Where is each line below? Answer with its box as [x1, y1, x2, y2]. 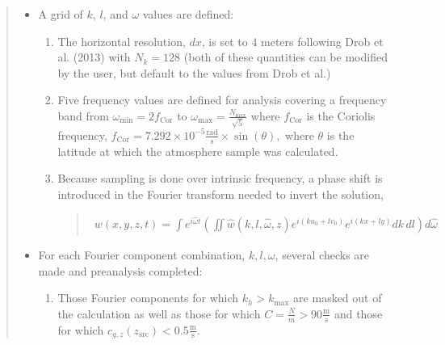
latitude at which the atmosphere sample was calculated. [57, 142, 338, 159]
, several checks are [275, 246, 370, 263]
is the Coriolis [306, 107, 376, 124]
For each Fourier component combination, [38, 246, 246, 263]
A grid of [38, 6, 83, 22]
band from [57, 107, 109, 124]
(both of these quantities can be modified [183, 48, 388, 65]
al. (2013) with [57, 48, 131, 65]
